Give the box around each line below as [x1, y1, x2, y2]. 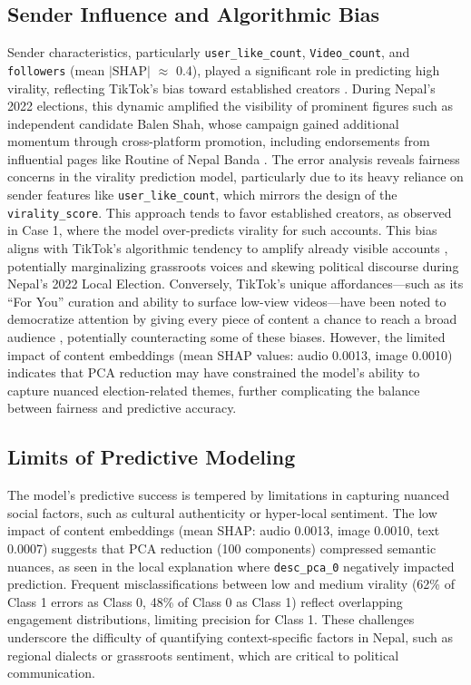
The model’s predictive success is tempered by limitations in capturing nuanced [7, 485, 450, 504]
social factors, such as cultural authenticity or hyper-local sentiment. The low [7, 503, 437, 522]
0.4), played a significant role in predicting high [175, 60, 440, 79]
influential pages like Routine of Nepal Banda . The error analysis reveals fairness [7, 149, 460, 168]
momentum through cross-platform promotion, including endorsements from [7, 132, 430, 151]
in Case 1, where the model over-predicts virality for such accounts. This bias [7, 220, 437, 240]
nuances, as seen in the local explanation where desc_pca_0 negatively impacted [7, 556, 455, 575]
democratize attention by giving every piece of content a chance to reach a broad [7, 309, 457, 328]
